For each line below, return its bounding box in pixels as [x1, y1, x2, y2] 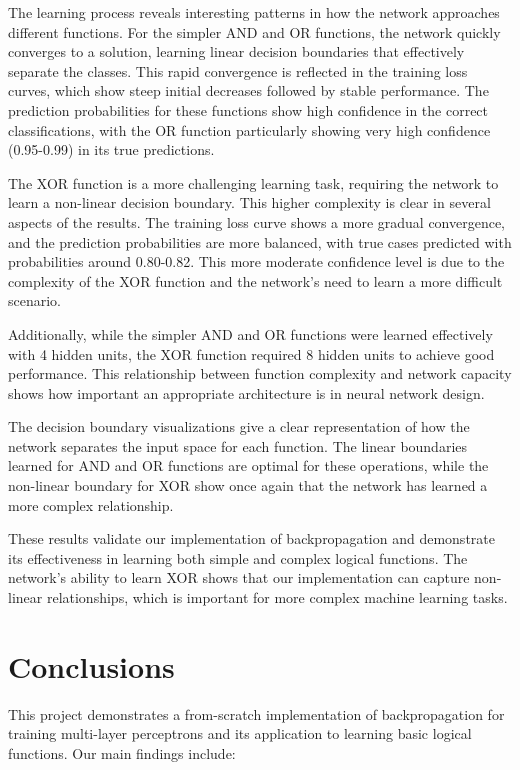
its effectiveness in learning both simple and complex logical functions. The [8, 547, 468, 568]
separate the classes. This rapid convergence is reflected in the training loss [8, 60, 468, 81]
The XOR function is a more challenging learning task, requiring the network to [8, 172, 499, 193]
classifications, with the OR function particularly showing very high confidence [8, 119, 491, 140]
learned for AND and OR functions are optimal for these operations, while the [8, 455, 489, 476]
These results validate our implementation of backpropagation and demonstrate [8, 528, 495, 549]
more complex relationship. [8, 494, 174, 515]
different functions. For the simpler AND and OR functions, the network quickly [8, 21, 501, 42]
